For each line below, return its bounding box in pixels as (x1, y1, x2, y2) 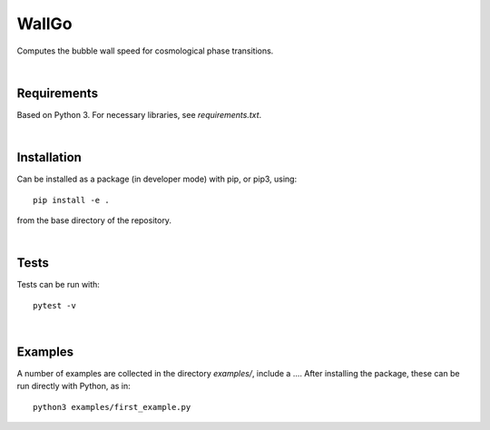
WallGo (16, 14, 73, 34)
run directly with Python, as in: (16, 381, 131, 392)
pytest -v (33, 300, 76, 310)
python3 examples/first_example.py (33, 402, 191, 412)
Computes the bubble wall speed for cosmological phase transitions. (16, 45, 274, 56)
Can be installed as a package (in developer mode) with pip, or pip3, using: (16, 173, 298, 185)
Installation (16, 150, 82, 165)
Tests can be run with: (16, 279, 100, 290)
